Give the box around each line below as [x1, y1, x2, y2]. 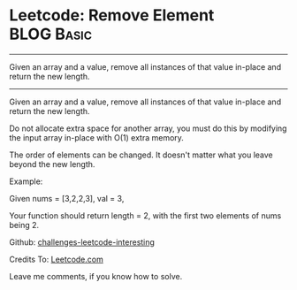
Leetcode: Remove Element [9, 5, 215, 26]
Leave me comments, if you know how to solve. [9, 271, 183, 281]
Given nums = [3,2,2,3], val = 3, [9, 193, 125, 203]
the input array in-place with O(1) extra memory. [9, 132, 184, 142]
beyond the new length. [9, 158, 95, 169]
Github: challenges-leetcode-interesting [9, 236, 155, 248]
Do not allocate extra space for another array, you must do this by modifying [9, 123, 287, 134]
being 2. [9, 219, 40, 230]
